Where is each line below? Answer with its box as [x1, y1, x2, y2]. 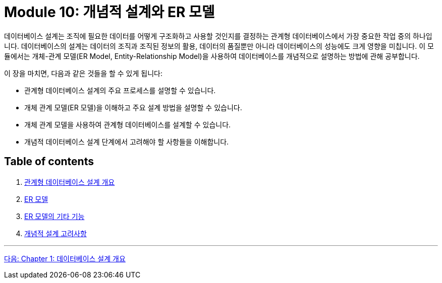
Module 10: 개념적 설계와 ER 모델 [4, 4, 215, 21]
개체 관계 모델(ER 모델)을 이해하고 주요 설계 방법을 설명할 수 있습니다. [24, 103, 242, 112]
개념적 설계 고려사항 [24, 229, 87, 238]
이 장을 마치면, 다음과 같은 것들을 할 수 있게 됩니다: [4, 68, 162, 78]
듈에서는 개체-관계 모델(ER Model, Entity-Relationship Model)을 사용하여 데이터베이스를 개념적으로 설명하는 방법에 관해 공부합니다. [4, 51, 420, 60]
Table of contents [4, 155, 94, 168]
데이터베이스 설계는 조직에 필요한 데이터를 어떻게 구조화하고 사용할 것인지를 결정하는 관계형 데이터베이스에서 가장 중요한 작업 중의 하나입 [4, 31, 432, 40]
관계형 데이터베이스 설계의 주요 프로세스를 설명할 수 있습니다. [24, 86, 216, 95]
